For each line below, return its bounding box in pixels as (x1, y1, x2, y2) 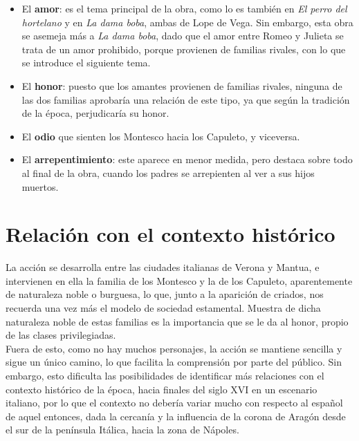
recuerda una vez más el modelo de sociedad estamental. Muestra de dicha (6, 301, 321, 315)
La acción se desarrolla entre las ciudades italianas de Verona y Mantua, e (6, 260, 320, 274)
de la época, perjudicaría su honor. (21, 106, 169, 120)
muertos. (21, 179, 59, 194)
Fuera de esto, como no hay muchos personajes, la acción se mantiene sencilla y (6, 341, 342, 355)
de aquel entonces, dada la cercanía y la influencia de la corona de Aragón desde (6, 409, 346, 423)
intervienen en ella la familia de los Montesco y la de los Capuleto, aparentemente (6, 273, 353, 288)
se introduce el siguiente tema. (21, 55, 151, 70)
